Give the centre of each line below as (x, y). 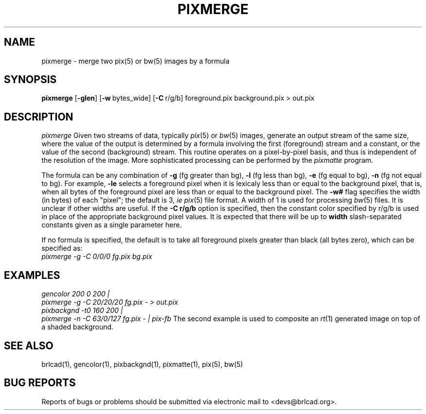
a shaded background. (78, 327)
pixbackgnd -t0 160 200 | (82, 310)
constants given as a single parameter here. (112, 225)
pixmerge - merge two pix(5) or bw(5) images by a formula (135, 61)
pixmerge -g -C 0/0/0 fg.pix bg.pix (97, 257)
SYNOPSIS (30, 80)
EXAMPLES (32, 275)
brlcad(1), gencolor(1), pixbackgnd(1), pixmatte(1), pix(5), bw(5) (142, 364)
